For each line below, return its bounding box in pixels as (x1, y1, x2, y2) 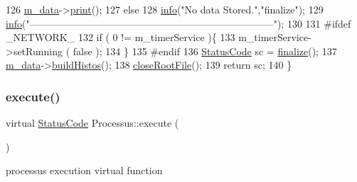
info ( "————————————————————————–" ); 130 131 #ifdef (6, 16, 351, 30)
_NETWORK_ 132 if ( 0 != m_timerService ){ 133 (6, 30, 235, 45)
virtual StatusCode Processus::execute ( (6, 115, 179, 130)
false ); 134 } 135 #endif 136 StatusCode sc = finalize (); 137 (73, 43, 337, 58)
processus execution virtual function (6, 163, 163, 178)
